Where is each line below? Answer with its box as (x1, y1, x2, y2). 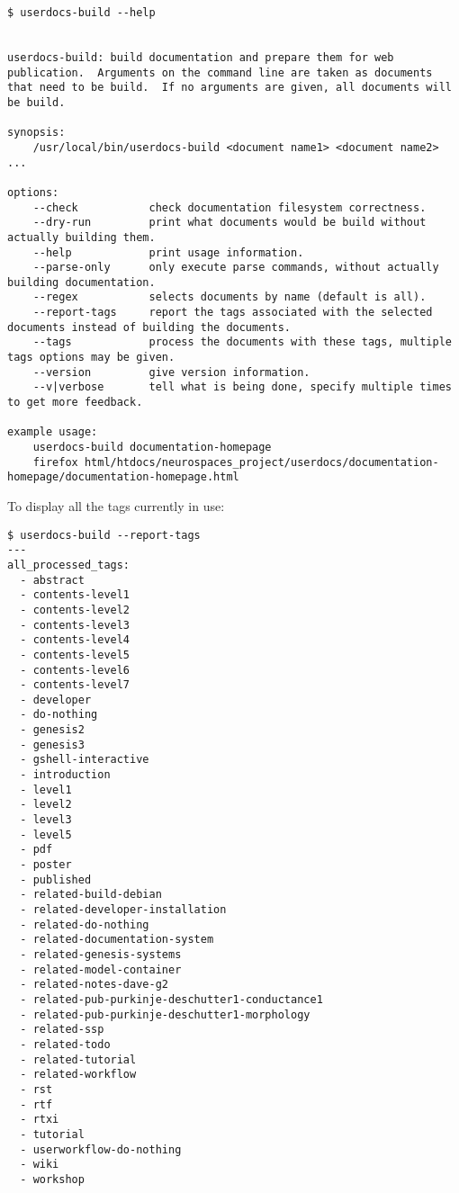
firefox (32, 455, 78, 469)
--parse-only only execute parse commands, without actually (32, 261, 439, 274)
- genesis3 (20, 738, 85, 751)
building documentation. (7, 275, 156, 289)
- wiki (20, 1158, 59, 1171)
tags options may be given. (7, 351, 175, 364)
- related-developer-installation (20, 903, 227, 916)
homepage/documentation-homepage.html (7, 471, 239, 484)
